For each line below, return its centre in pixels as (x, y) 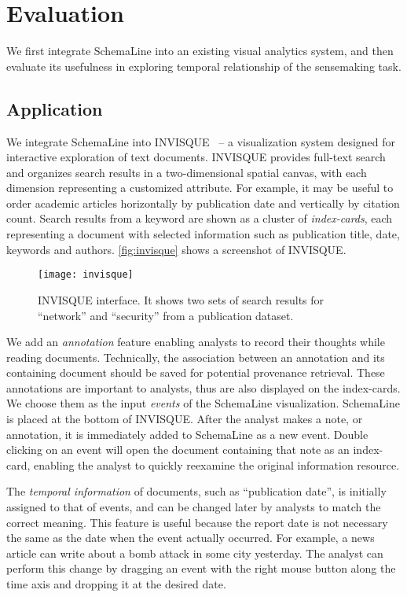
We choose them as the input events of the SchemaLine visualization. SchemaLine (203, 403)
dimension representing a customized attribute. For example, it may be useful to (200, 188)
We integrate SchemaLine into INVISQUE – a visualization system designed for (201, 141)
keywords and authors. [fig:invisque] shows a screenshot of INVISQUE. (176, 249)
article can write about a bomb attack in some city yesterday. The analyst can (195, 553)
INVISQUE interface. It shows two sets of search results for (181, 299)
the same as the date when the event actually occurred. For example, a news (191, 538)
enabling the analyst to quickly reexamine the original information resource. (217, 464)
